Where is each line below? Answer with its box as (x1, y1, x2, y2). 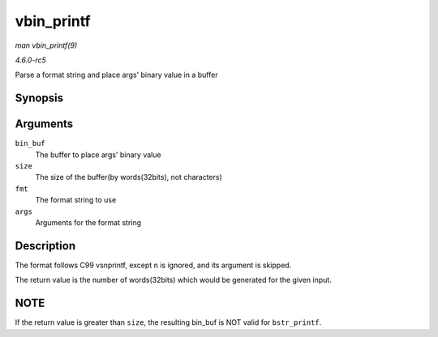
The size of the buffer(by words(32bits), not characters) (35, 173, 222, 182)
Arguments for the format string (35, 217, 142, 227)
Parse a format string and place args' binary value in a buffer (15, 70, 218, 80)
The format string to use (35, 195, 117, 205)
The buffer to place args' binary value (35, 150, 161, 160)
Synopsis (15, 92, 64, 105)
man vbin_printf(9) (15, 41, 78, 50)
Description (15, 239, 76, 253)
